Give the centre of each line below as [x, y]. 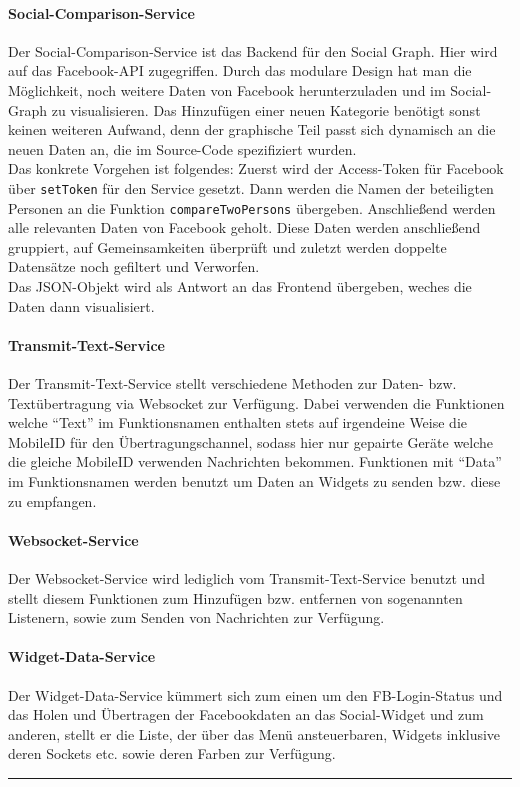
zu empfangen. [52, 500]
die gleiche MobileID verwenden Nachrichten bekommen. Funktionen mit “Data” [255, 461]
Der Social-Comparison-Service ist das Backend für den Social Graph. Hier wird [253, 50]
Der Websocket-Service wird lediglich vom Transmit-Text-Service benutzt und [246, 577]
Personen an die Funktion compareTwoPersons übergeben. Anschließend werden [252, 207]
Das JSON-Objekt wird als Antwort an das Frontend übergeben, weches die [240, 286]
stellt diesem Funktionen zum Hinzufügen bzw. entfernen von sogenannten [235, 597]
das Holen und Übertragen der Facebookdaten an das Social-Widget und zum [246, 714]
